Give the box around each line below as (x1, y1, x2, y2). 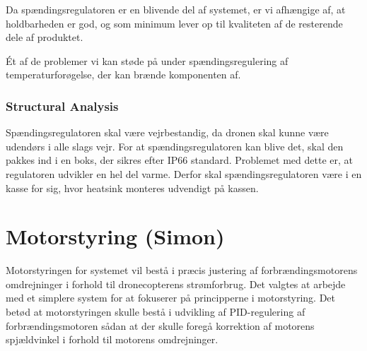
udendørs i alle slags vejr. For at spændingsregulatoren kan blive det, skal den (6, 138, 344, 153)
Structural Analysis (6, 97, 119, 114)
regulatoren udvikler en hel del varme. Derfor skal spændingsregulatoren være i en (6, 166, 362, 181)
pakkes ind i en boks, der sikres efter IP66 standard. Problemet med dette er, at (6, 153, 353, 167)
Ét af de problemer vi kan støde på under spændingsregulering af (6, 53, 289, 68)
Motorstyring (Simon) (6, 222, 225, 251)
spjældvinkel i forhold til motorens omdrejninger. (6, 332, 219, 347)
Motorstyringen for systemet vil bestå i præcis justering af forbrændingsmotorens (6, 263, 358, 278)
